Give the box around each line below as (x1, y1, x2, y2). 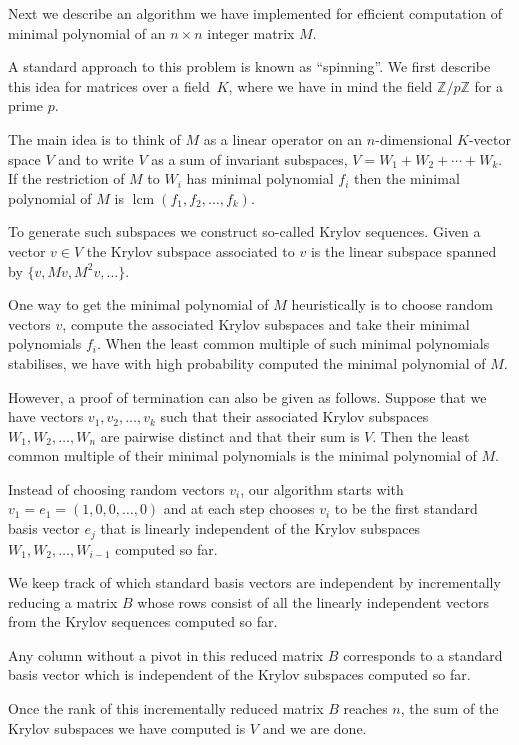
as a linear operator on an (203, 128, 363, 149)
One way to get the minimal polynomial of (8, 294, 269, 315)
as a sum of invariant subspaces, (151, 148, 348, 169)
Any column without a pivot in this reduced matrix (8, 644, 324, 665)
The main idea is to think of (8, 128, 181, 149)
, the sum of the (400, 698, 499, 719)
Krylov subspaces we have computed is (8, 717, 246, 738)
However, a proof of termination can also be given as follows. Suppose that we (8, 386, 487, 407)
